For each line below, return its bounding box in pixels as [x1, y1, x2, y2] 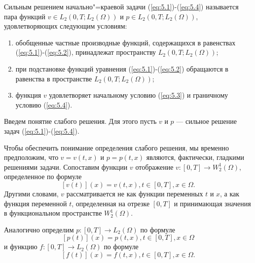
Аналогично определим [4, 224, 74, 234]
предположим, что [4, 152, 59, 162]
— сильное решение [176, 116, 237, 126]
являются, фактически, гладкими [146, 152, 245, 162]
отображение [135, 161, 174, 172]
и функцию [4, 241, 37, 252]
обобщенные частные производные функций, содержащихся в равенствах [15, 37, 236, 47]
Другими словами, [4, 188, 59, 198]
